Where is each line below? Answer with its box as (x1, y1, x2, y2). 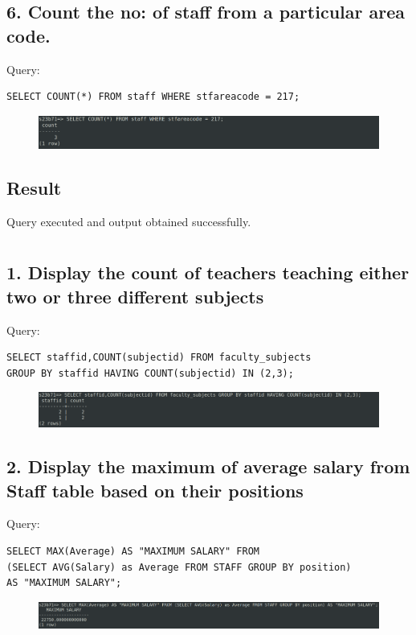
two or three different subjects (6, 283, 264, 308)
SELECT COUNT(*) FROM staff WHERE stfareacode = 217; (6, 91, 300, 103)
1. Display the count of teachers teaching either (6, 260, 410, 285)
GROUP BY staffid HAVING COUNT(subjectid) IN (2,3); (6, 367, 294, 379)
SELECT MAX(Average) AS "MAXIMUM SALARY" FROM (6, 546, 259, 558)
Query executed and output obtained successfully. (6, 212, 251, 229)
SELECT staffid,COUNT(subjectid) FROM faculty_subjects (6, 352, 312, 364)
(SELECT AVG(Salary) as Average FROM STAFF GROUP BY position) (6, 561, 352, 573)
